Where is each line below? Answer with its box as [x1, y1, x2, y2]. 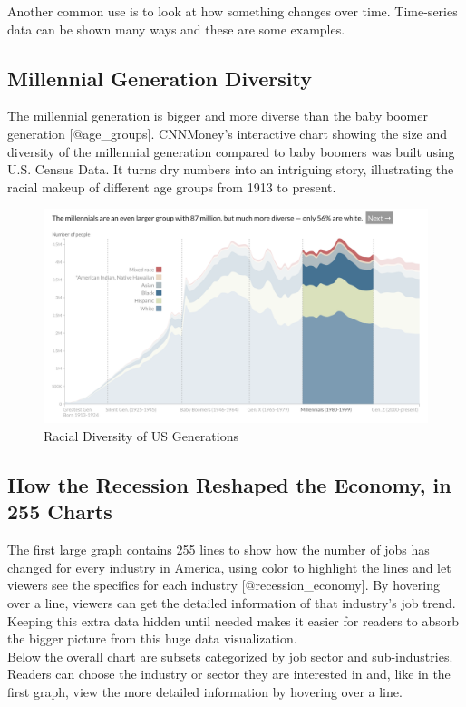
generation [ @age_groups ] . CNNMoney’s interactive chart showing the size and [7, 123, 448, 142]
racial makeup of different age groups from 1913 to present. [7, 177, 336, 196]
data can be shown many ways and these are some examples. [7, 19, 345, 38]
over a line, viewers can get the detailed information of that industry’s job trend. [7, 593, 456, 612]
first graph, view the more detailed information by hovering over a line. [7, 682, 403, 701]
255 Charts [7, 497, 112, 525]
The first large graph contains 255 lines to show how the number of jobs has [7, 540, 430, 559]
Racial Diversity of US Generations [44, 426, 238, 445]
